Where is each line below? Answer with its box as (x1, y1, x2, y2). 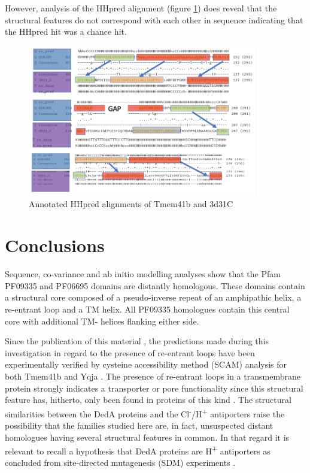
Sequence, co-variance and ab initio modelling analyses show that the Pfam (5, 268, 281, 280)
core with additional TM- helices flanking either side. (5, 314, 199, 327)
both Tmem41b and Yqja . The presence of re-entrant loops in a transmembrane (5, 369, 300, 382)
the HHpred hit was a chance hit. (5, 25, 127, 38)
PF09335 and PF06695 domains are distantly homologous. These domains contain (5, 279, 305, 292)
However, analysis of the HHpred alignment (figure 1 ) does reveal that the (5, 2, 277, 14)
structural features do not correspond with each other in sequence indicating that (5, 13, 303, 26)
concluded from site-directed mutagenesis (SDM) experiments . (5, 456, 236, 469)
